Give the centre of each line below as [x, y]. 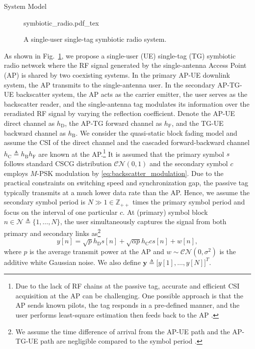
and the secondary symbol [189, 163]
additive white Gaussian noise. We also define [72, 262]
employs [16, 173]
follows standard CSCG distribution [58, 163]
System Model [25, 6]
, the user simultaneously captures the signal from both [143, 221]
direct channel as [29, 123]
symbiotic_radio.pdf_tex [61, 22]
